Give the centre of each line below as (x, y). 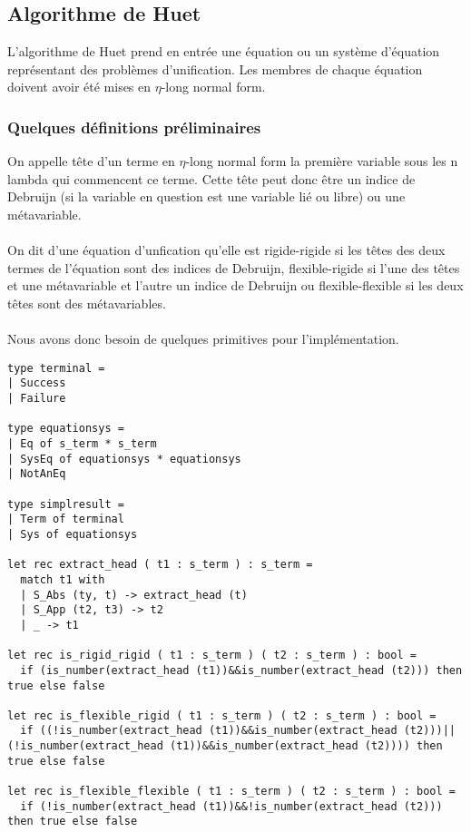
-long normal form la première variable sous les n (322, 161)
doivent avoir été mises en (79, 87)
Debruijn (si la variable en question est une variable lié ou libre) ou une (206, 196)
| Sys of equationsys (73, 534)
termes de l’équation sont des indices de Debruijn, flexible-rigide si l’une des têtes (234, 267)
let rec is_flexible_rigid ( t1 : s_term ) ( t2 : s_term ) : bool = (222, 715)
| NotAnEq (37, 474)
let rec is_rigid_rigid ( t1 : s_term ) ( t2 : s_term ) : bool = (212, 656)
